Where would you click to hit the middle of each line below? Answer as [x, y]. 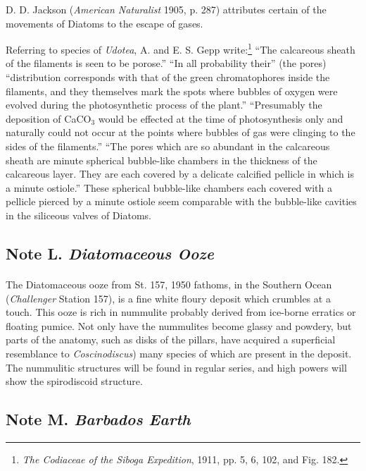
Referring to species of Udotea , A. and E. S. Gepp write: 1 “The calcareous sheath [181, 48]
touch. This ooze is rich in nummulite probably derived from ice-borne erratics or [181, 312]
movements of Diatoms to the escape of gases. [105, 23]
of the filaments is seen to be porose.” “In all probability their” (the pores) [166, 63]
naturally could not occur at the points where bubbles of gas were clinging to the [181, 132]
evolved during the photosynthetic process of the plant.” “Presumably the [164, 105]
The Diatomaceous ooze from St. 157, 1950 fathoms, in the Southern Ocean [169, 284]
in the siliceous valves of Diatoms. [78, 215]
